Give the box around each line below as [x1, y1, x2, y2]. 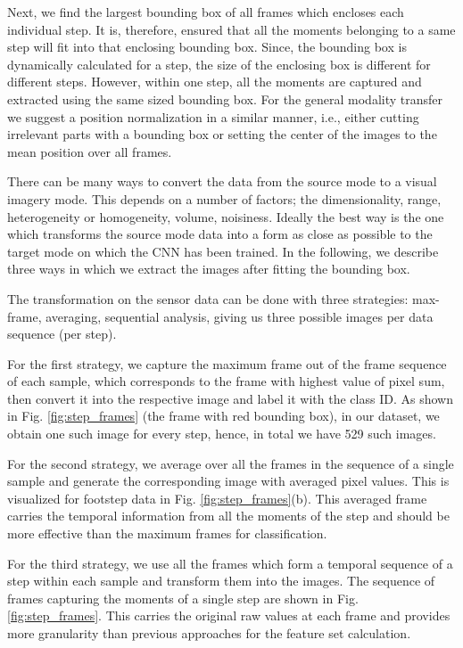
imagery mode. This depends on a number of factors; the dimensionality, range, [7, 189, 442, 208]
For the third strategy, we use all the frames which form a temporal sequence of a [7, 554, 453, 572]
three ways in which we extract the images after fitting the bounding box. [7, 259, 410, 278]
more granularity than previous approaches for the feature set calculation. [7, 624, 411, 642]
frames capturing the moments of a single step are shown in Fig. [7, 588, 359, 607]
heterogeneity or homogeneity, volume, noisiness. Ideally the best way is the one [7, 207, 444, 226]
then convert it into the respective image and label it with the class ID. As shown [7, 389, 453, 407]
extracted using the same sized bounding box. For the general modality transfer [7, 89, 442, 108]
